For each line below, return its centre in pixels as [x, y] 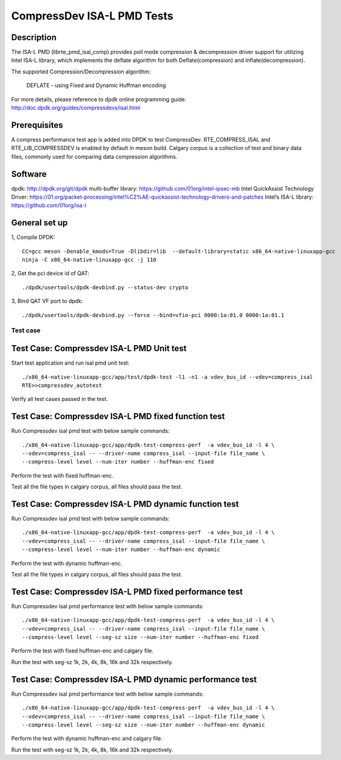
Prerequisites [37, 125]
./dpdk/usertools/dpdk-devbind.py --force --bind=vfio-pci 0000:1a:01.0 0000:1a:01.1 [153, 315]
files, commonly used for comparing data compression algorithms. [94, 156]
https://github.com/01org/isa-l [49, 205]
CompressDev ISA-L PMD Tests [92, 16]
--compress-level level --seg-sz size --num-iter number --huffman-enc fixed [140, 637]
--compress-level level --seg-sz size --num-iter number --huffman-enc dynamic [143, 725]
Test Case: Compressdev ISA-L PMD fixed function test [118, 416]
